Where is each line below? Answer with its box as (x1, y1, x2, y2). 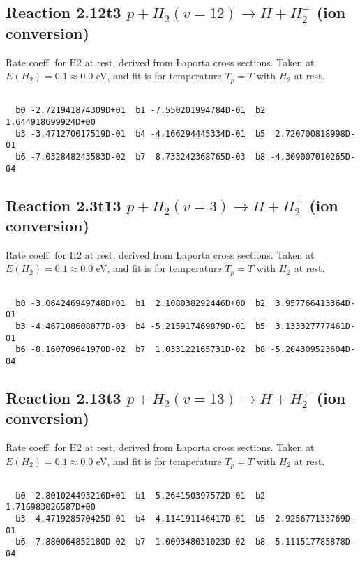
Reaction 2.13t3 (6, 386, 121, 408)
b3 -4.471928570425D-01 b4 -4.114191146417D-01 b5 (15, 514, 266, 524)
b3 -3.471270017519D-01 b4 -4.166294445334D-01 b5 (15, 128, 266, 139)
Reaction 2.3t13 (6, 194, 121, 215)
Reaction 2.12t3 (6, 1, 121, 23)
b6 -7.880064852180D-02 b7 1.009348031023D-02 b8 (15, 537, 266, 547)
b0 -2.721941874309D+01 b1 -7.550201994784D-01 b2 (15, 105, 266, 116)
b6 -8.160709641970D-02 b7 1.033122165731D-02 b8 (15, 344, 266, 355)
